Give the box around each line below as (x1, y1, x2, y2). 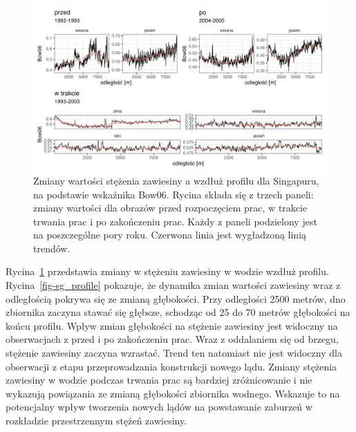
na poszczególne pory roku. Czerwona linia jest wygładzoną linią (33, 227, 307, 242)
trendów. (33, 241, 71, 255)
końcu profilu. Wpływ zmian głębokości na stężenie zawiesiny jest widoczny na (6, 318, 338, 332)
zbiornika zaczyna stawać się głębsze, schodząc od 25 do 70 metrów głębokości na (6, 305, 350, 319)
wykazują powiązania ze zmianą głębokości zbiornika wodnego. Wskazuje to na (6, 386, 340, 400)
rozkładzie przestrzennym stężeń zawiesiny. (6, 413, 187, 428)
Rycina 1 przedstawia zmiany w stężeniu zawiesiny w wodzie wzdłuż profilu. (6, 264, 329, 279)
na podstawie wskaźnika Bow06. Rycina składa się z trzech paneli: (33, 187, 314, 201)
